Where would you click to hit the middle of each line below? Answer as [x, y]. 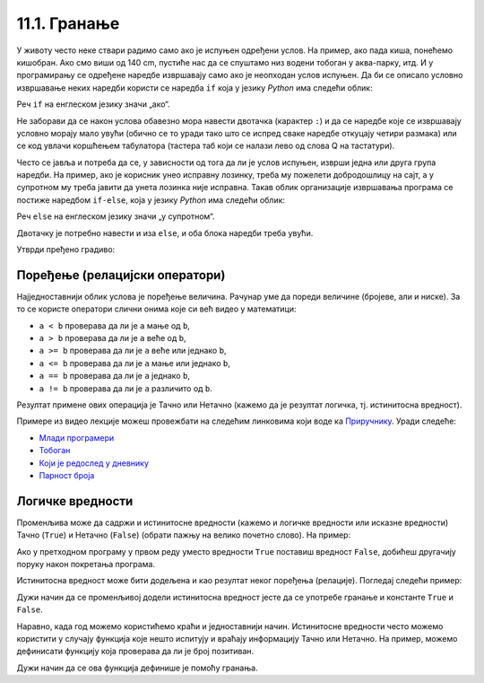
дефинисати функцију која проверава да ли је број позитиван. [135, 652]
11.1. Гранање [68, 23]
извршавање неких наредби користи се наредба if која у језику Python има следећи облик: [194, 88]
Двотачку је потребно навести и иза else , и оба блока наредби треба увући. [165, 232]
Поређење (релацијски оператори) [121, 275]
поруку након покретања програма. [86, 565]
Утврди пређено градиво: [66, 250]
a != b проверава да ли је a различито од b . [125, 388]
